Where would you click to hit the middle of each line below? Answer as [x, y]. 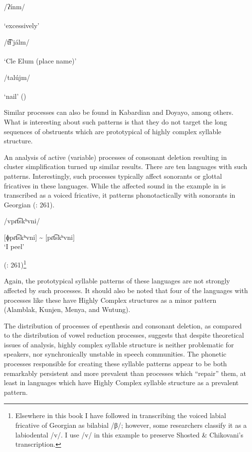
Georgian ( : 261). [29, 204]
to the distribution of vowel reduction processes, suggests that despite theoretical [124, 335]
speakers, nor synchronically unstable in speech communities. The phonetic [115, 354]
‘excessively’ [22, 25]
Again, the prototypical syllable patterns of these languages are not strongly [117, 281]
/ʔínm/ [15, 6]
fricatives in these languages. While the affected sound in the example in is [115, 185]
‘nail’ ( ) [15, 96]
